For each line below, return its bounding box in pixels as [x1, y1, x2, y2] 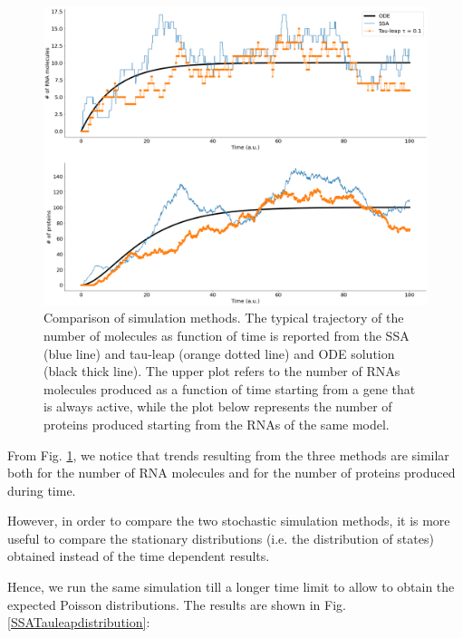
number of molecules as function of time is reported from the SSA [43, 325, 410, 344]
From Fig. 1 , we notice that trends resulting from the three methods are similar [7, 445, 449, 464]
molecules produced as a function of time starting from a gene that [43, 379, 416, 398]
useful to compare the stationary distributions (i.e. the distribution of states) [7, 528, 434, 547]
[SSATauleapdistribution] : [7, 613, 150, 632]
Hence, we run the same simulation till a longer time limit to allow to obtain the [7, 577, 455, 596]
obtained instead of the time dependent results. [7, 546, 270, 565]
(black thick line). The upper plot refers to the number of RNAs [43, 362, 400, 381]
